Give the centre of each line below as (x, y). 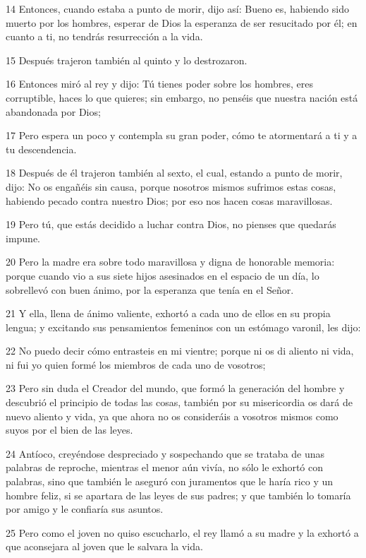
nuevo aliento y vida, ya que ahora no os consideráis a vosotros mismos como (172, 416)
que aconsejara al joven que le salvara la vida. (104, 546)
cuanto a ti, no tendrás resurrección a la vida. (104, 36)
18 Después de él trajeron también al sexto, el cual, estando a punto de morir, (174, 173)
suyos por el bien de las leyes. (69, 430)
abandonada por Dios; (53, 111)
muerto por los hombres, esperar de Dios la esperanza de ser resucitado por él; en (182, 22)
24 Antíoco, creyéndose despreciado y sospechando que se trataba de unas (165, 453)
